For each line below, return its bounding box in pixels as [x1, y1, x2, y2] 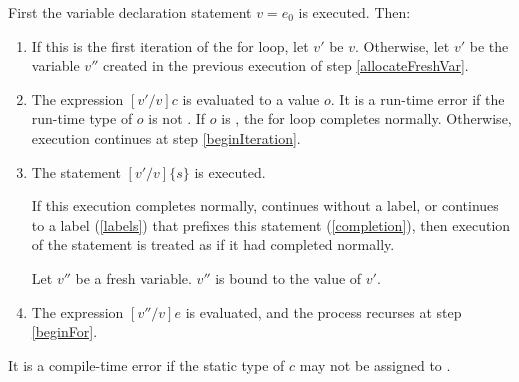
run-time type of [31, 108, 133, 129]
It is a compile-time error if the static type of [8, 354, 285, 375]
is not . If [148, 108, 206, 129]
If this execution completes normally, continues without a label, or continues [31, 195, 499, 216]
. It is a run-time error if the [330, 88, 505, 109]
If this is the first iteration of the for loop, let [31, 35, 309, 56]
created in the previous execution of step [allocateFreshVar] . [102, 55, 469, 76]
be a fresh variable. [75, 267, 192, 288]
